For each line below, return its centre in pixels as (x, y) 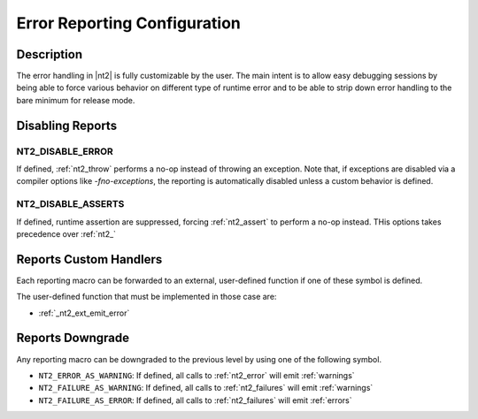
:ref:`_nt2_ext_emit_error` (84, 313)
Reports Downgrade (73, 338)
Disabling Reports (67, 125)
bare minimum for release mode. (76, 100)
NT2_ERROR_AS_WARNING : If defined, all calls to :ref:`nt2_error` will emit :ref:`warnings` (197, 375)
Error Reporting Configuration (128, 23)
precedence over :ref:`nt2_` (66, 233)
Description (50, 54)
